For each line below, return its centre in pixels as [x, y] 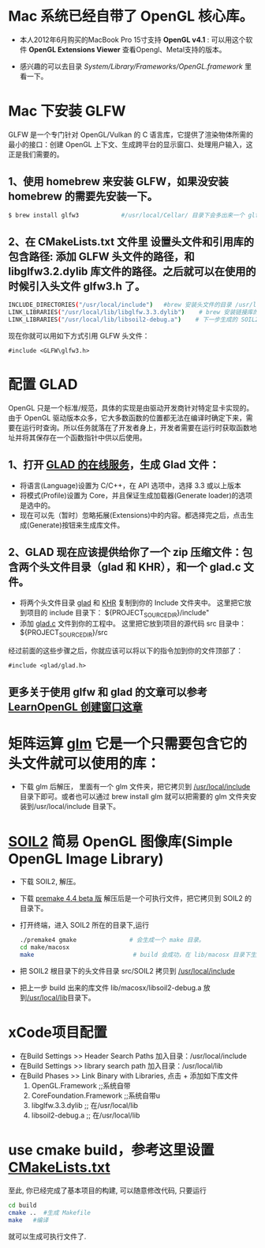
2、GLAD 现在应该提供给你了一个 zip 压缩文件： [125, 552]
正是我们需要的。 [36, 154]
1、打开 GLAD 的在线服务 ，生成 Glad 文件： [114, 465]
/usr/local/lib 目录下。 [61, 998]
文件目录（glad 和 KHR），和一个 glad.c [146, 567]
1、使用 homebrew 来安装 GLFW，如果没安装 [118, 182]
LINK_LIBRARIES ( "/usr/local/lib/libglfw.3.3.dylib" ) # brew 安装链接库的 [134, 312]
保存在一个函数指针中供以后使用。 [91, 437]
